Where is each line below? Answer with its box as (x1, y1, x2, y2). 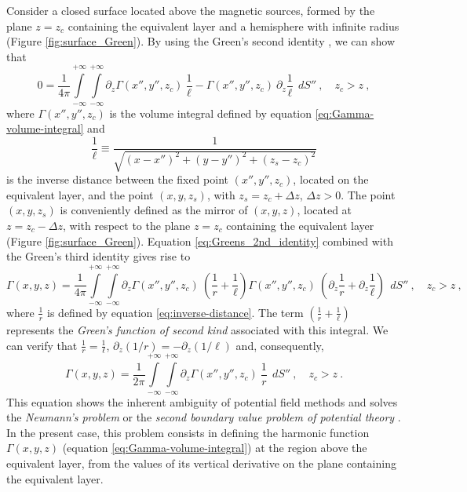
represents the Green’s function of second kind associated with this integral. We (6, 321, 389, 337)
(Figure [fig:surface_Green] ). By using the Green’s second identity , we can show (6, 33, 396, 49)
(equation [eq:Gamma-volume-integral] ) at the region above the (62, 439, 367, 456)
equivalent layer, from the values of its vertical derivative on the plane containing (6, 454, 396, 471)
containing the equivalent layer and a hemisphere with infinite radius (67, 17, 400, 34)
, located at (297, 202, 352, 218)
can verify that (6, 337, 78, 353)
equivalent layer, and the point (6, 186, 154, 202)
